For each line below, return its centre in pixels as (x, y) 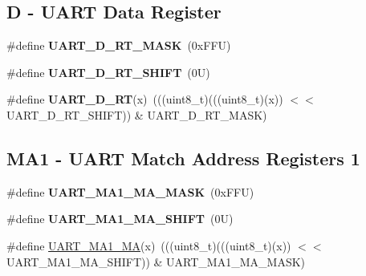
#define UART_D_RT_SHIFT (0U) (108, 72)
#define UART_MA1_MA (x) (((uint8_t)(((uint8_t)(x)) (149, 245)
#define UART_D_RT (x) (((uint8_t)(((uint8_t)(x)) (145, 99)
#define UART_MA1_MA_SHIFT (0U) (120, 219)
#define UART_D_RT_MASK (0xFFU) (119, 45)
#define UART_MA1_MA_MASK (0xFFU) (130, 191)
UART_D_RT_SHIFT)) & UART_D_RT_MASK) (137, 114)
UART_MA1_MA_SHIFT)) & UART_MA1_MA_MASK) (156, 261)
